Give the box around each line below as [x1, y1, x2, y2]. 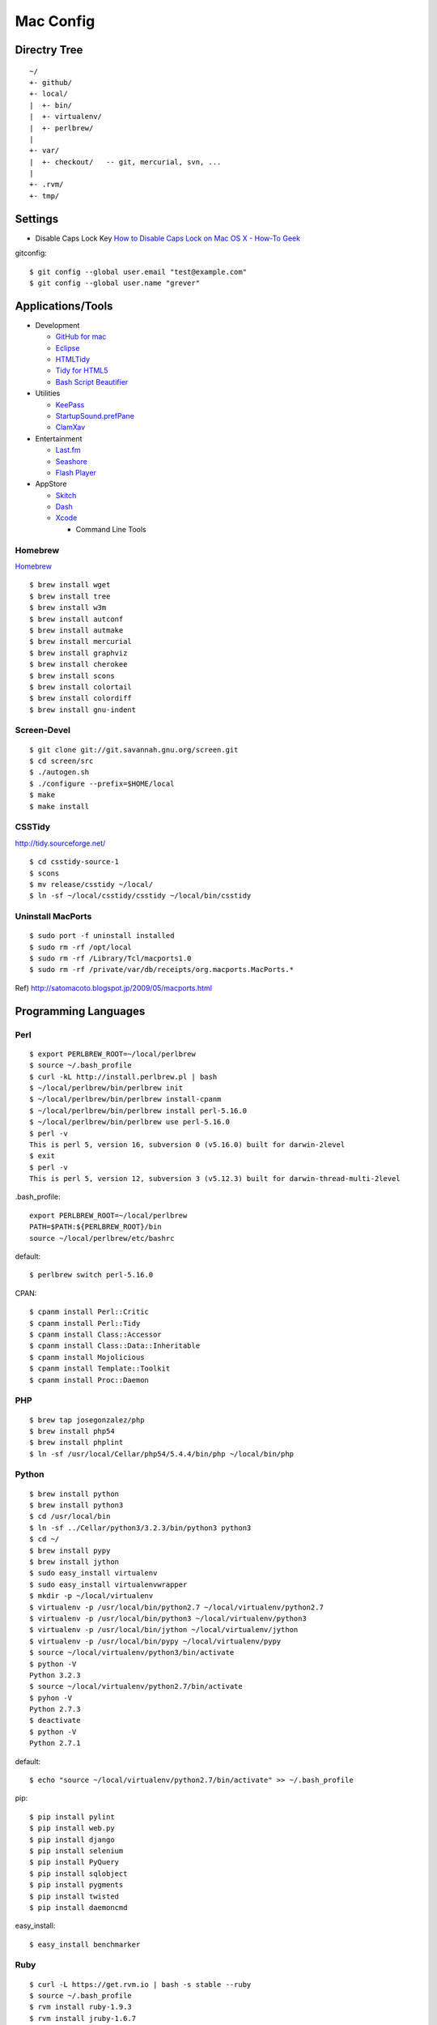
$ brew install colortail [29, 682, 133, 692]
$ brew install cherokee [29, 660, 128, 669]
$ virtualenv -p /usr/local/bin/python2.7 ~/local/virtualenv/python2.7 [29, 1602, 324, 1612]
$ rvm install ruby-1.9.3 [29, 2002, 133, 2012]
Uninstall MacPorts [15, 911, 92, 923]
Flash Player [55, 467, 97, 477]
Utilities [35, 389, 61, 399]
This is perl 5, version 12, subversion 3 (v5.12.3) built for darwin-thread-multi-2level [29, 1174, 401, 1183]
